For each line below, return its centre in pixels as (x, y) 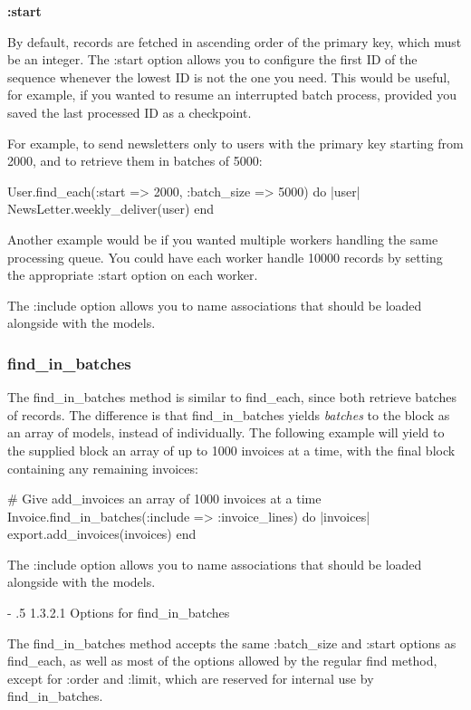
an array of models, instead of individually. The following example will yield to (226, 432)
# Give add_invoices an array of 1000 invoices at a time (164, 499)
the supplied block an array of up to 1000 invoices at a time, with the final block (231, 450)
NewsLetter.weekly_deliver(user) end (111, 209)
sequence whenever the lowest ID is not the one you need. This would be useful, (229, 77)
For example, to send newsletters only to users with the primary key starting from (235, 143)
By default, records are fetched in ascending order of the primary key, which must (235, 41)
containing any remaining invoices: (103, 468)
